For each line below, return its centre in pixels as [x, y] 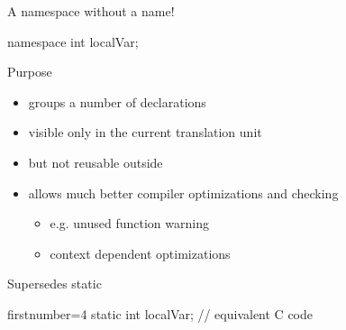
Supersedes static [55, 284]
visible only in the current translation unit [145, 132]
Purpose [30, 72]
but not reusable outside [96, 162]
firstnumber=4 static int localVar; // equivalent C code [160, 313]
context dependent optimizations [140, 253]
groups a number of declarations [117, 101]
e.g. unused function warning [129, 223]
